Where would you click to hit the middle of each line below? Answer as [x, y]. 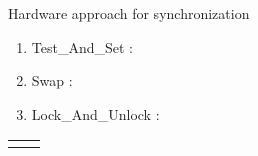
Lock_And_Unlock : [95, 113]
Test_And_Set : [82, 46]
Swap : [52, 80]
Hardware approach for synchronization [129, 13]
